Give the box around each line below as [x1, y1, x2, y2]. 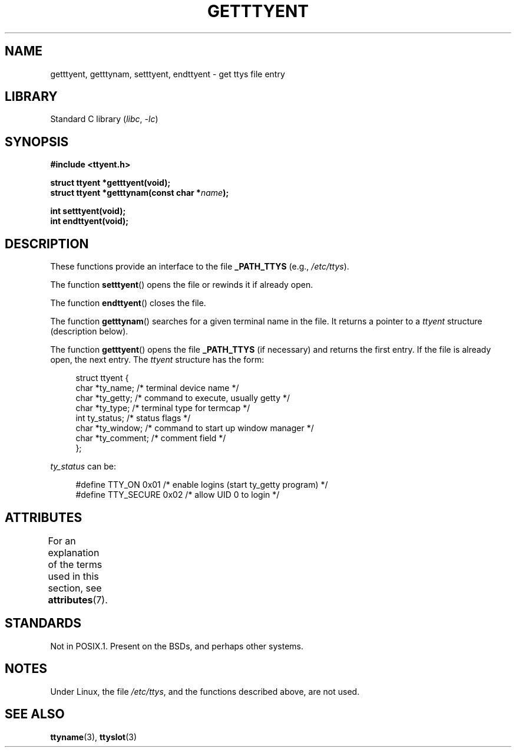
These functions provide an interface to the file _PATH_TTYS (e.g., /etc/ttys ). [50, 261, 349, 272]
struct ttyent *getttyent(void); [50, 178, 171, 188]
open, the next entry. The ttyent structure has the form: [50, 354, 264, 365]
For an [48, 534, 76, 547]
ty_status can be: [50, 461, 117, 472]
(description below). [50, 326, 128, 337]
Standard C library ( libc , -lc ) [50, 114, 158, 124]
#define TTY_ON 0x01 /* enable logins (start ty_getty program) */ [75, 480, 328, 490]
